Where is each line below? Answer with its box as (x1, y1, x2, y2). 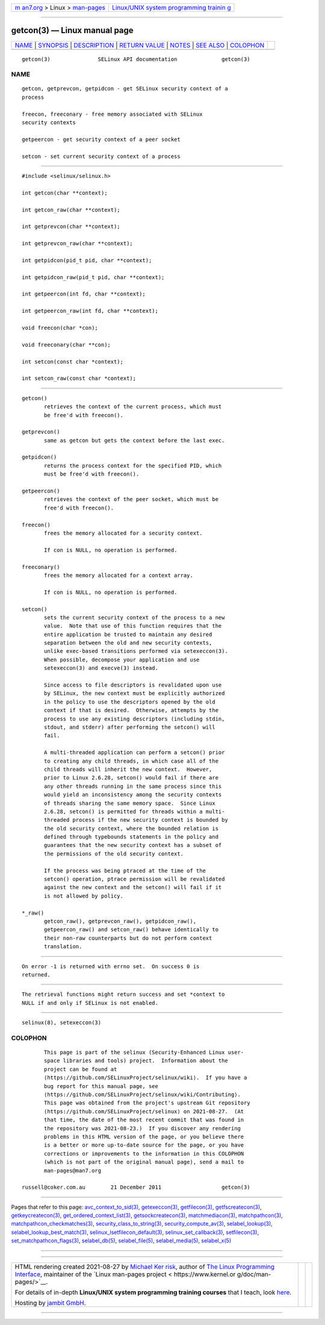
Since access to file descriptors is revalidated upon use (44, 682, 222, 688)
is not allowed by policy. (44, 892, 123, 899)
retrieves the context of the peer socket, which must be (44, 496, 219, 503)
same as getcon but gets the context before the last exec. (44, 437, 225, 444)
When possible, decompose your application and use (44, 656, 200, 663)
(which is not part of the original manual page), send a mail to (44, 1159, 244, 1166)
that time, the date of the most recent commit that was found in (44, 1116, 244, 1124)
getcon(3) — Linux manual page (11, 25, 134, 36)
